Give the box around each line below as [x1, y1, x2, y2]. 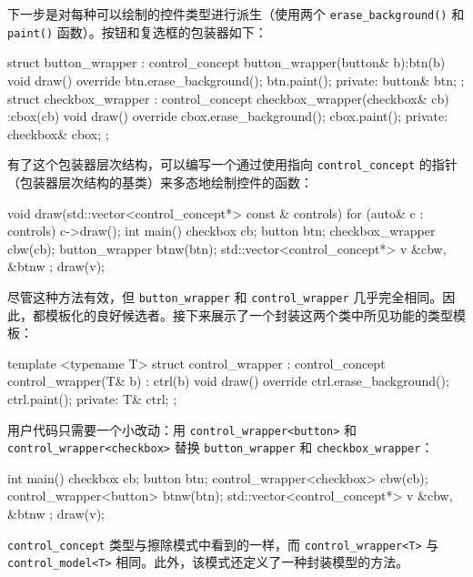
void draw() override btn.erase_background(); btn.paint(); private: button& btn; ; [7, 70, 465, 89]
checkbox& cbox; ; [7, 124, 109, 143]
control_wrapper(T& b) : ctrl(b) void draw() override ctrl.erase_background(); [7, 371, 449, 390]
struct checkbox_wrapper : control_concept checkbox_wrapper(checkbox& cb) [7, 88, 449, 107]
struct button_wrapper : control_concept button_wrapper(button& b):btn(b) [7, 53, 446, 72]
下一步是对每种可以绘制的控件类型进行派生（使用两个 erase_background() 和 [7, 5, 465, 23]
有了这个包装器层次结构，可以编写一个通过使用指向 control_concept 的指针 [7, 155, 458, 174]
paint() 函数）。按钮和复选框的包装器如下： [7, 22, 267, 41]
